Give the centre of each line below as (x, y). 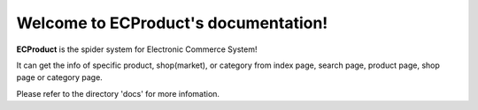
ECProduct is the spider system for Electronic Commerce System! (137, 49)
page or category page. (60, 77)
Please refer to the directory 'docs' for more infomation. (118, 93)
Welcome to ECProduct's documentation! (172, 23)
